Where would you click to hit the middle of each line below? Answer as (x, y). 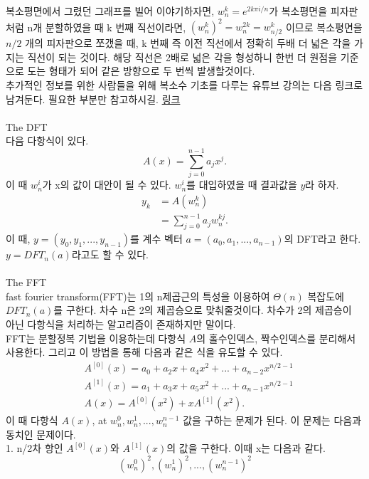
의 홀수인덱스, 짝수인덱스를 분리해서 (276, 338)
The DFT (27, 126)
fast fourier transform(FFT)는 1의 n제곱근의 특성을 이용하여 (138, 296)
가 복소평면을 (298, 11)
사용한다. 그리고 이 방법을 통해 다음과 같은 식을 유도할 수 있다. (144, 352)
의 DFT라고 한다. (322, 239)
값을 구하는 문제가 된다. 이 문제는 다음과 (272, 420)
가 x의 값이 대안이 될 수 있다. (107, 185)
